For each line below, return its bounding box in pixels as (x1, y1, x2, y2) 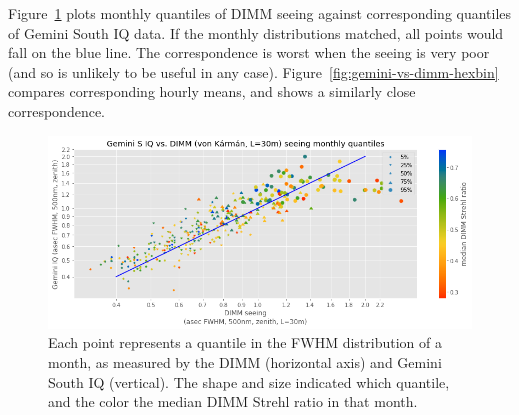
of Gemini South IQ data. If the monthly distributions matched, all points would (8, 22, 504, 43)
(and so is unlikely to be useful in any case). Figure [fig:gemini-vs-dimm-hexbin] (8, 61, 499, 82)
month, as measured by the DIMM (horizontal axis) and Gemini (48, 352, 442, 373)
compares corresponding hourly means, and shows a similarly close (8, 81, 416, 102)
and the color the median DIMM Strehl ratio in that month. (48, 391, 418, 412)
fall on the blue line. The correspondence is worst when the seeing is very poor (8, 42, 490, 63)
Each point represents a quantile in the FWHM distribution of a (48, 332, 442, 353)
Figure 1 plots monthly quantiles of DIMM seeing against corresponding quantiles (8, 3, 512, 23)
